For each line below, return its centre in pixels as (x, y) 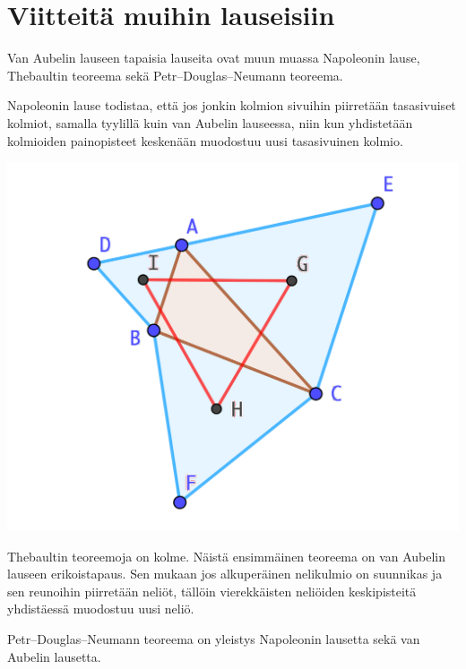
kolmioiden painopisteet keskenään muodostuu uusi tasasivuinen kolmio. (205, 140)
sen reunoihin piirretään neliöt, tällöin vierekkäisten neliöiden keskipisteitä (212, 591)
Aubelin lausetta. (54, 656)
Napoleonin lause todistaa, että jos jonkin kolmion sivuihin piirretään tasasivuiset (232, 105)
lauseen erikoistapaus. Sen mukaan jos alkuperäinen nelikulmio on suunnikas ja (225, 574)
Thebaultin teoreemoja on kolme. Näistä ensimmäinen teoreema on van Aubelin (227, 556)
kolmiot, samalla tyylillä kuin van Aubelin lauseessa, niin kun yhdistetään (210, 122)
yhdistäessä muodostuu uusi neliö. (101, 609)
